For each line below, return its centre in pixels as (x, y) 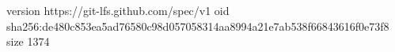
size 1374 (28, 41)
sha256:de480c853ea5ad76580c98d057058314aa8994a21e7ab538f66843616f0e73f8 (198, 26)
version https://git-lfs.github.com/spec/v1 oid (118, 10)
